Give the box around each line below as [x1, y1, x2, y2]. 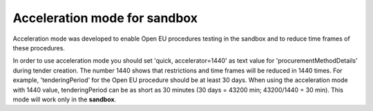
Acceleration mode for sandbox [12, 10, 198, 26]
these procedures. [12, 43, 66, 52]
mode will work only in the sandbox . [12, 95, 117, 103]
